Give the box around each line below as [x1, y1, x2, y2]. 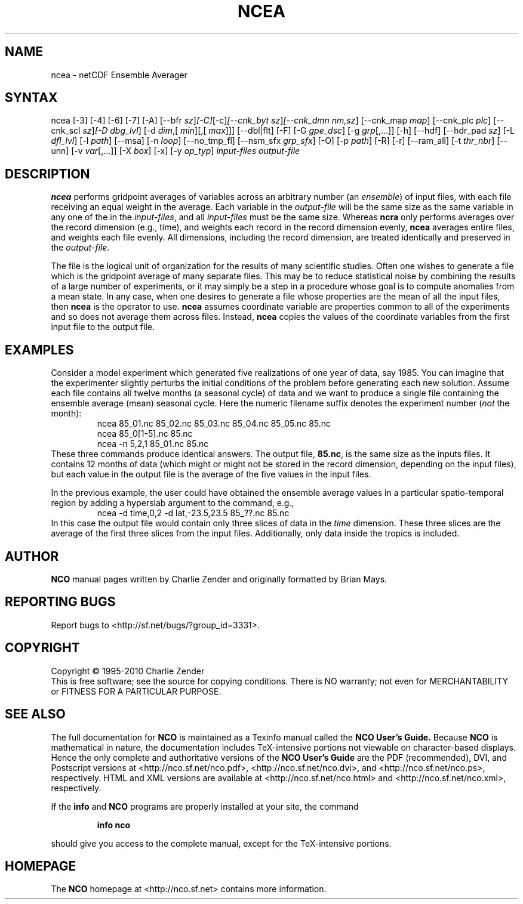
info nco [97, 819, 131, 830]
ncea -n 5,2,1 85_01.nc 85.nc [97, 439, 209, 449]
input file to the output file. [51, 322, 155, 332]
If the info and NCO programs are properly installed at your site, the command [51, 801, 359, 812]
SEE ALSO [5, 706, 66, 722]
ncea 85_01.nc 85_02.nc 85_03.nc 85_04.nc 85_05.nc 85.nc [97, 418, 331, 429]
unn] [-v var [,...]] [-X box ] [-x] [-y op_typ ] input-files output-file [51, 146, 300, 156]
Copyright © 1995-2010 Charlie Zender [51, 665, 205, 676]
